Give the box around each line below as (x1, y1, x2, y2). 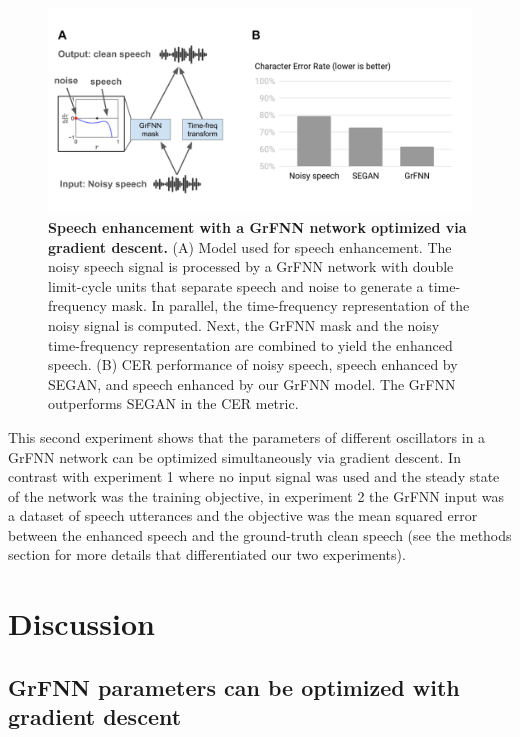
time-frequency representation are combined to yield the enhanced (48, 334, 453, 355)
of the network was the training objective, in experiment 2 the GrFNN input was (8, 485, 505, 506)
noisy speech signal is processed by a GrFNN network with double (48, 256, 454, 277)
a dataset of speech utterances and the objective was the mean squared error (8, 505, 478, 526)
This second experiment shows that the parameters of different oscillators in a (8, 426, 486, 447)
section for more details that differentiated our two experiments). (8, 544, 406, 565)
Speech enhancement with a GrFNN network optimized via (48, 216, 467, 237)
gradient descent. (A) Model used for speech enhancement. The (48, 236, 452, 257)
